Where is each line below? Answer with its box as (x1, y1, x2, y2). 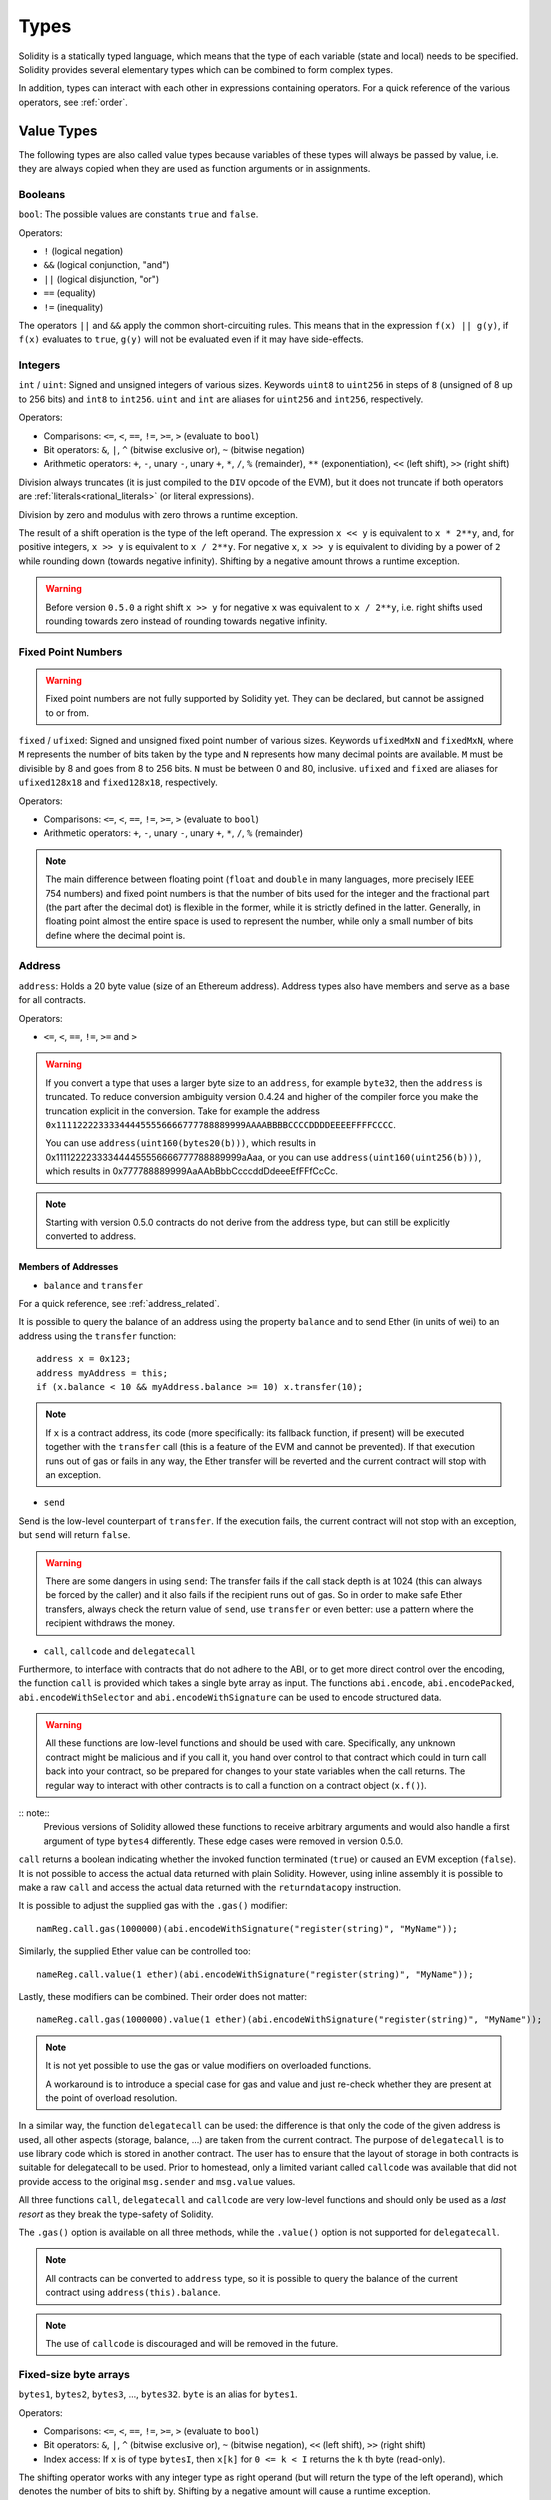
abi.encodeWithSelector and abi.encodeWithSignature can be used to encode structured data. (18, 1691, 442, 1703)
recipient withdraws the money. (45, 1617, 175, 1629)
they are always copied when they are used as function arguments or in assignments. (18, 163, 371, 175)
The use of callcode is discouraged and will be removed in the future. (45, 2337, 339, 2349)
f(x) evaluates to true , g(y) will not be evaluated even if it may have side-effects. (18, 333, 364, 345)
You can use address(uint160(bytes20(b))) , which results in (45, 1137, 317, 1149)
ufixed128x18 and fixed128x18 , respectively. (18, 776, 219, 789)
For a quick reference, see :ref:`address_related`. (18, 1298, 220, 1310)
